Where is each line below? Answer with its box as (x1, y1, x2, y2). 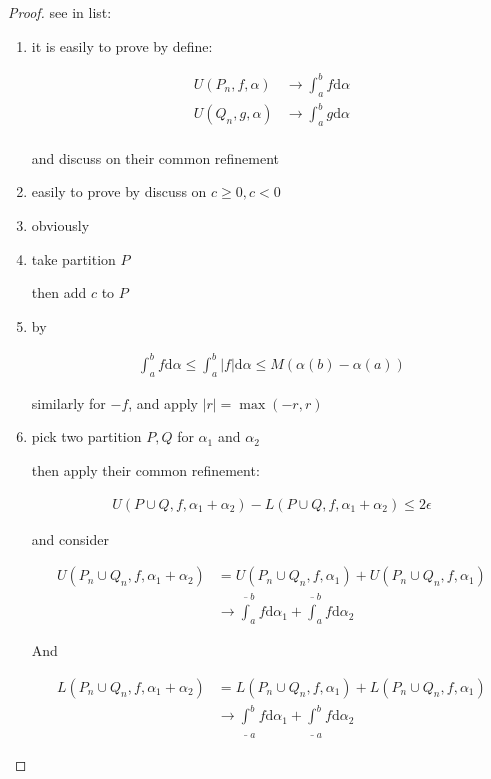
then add (31, 282, 87, 303)
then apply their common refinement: (31, 459, 260, 480)
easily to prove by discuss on (31, 181, 207, 202)
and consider (31, 528, 109, 549)
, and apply (128, 392, 198, 413)
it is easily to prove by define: (31, 35, 213, 56)
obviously (31, 215, 90, 236)
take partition (31, 248, 116, 269)
